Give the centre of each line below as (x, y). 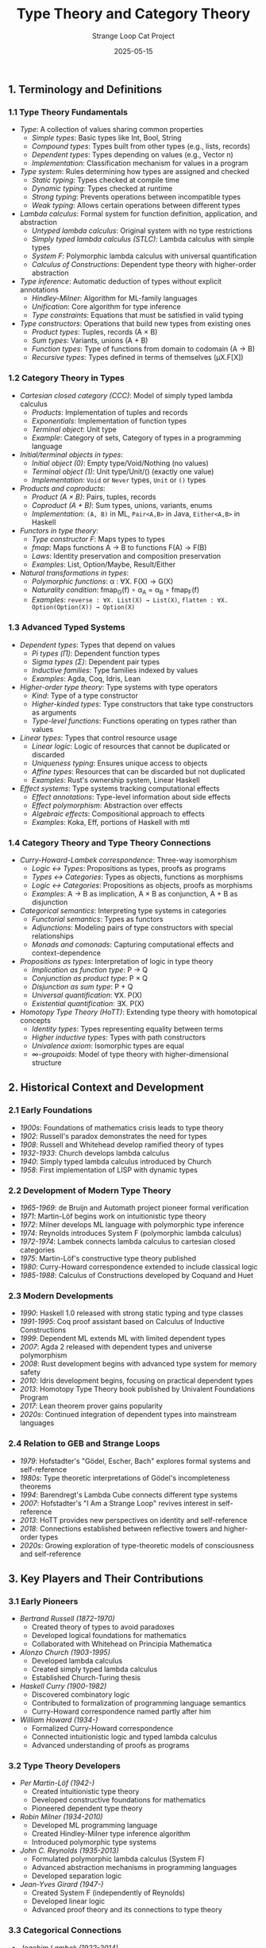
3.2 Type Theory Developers (64, 1766)
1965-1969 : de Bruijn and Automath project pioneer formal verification (134, 1207)
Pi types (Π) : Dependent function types (96, 653)
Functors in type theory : (59, 530)
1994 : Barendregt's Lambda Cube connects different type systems (129, 1494)
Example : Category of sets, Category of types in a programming (137, 437)
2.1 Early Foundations (50, 1110)
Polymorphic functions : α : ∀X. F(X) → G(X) (102, 581)
